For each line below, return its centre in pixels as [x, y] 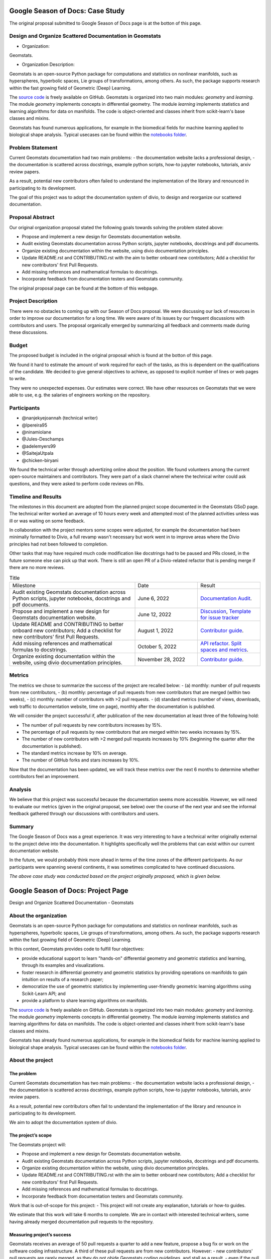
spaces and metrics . [224, 650]
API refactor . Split [221, 643]
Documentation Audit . [226, 598]
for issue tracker [220, 617]
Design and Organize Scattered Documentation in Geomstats [85, 36]
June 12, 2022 [155, 614]
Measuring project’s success [40, 1234]
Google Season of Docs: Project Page [69, 891]
